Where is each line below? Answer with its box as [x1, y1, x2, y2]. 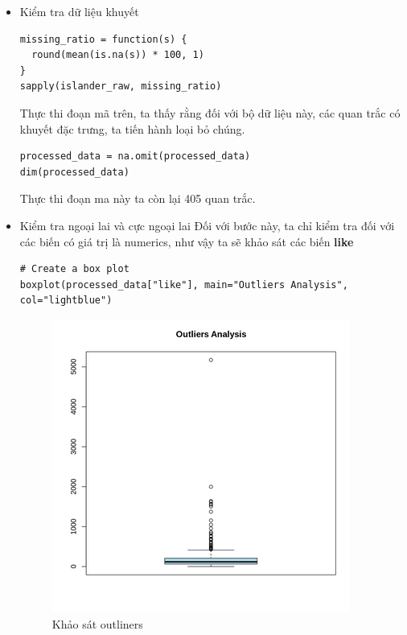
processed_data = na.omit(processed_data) [19, 151, 251, 163]
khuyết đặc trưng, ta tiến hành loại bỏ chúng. [19, 120, 245, 137]
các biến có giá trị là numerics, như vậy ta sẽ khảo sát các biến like [19, 233, 354, 249]
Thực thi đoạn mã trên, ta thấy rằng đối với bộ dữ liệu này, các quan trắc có [19, 104, 401, 121]
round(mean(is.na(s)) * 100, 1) [31, 49, 204, 61]
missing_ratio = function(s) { [19, 33, 187, 45]
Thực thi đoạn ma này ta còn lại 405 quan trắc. [19, 190, 256, 207]
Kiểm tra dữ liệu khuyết [19, 3, 139, 19]
